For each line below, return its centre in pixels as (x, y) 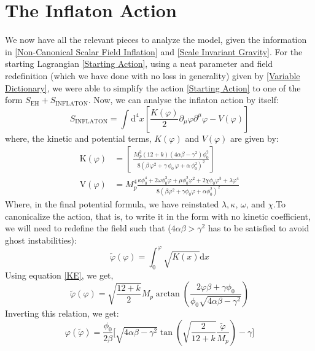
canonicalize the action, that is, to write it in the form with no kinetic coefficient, (158, 216)
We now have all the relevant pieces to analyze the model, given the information (156, 40)
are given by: (255, 138)
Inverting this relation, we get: (62, 313)
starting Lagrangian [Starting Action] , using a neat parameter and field (139, 64)
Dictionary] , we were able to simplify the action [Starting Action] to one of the (153, 87)
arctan (168, 294)
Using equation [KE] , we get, (59, 275)
